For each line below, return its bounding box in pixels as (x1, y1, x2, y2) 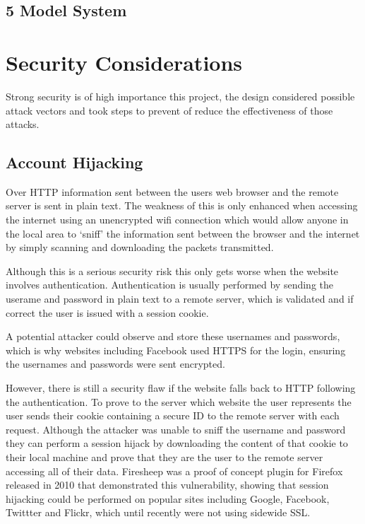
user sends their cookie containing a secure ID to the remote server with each (6, 408, 340, 423)
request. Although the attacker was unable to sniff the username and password (6, 421, 346, 436)
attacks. (6, 117, 40, 132)
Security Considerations (6, 47, 243, 76)
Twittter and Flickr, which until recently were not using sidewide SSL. (6, 505, 311, 520)
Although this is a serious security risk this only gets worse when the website (6, 263, 339, 278)
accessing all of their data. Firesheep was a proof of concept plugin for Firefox (6, 463, 343, 478)
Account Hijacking (6, 151, 143, 173)
